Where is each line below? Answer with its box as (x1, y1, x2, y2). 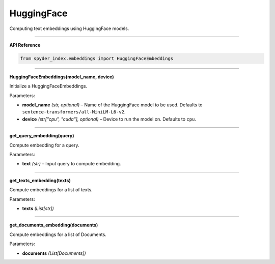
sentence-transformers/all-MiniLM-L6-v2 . (22, 109, 126, 115)
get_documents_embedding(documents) (9, 222, 98, 228)
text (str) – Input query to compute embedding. (22, 161, 121, 167)
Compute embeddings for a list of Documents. (9, 231, 106, 238)
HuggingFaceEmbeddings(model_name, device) (9, 74, 114, 80)
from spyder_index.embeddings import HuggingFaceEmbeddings (20, 55, 174, 61)
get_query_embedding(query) (9, 133, 74, 139)
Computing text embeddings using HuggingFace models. (9, 25, 129, 32)
